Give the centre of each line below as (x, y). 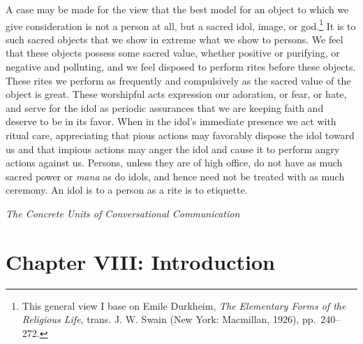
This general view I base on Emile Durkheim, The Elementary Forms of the (184, 305)
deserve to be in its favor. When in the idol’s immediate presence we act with (171, 121)
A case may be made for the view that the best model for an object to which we (177, 9)
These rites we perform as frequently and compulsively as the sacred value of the (178, 80)
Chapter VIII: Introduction (140, 261)
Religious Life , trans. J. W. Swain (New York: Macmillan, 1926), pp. (169, 319)
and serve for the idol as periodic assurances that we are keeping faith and (165, 107)
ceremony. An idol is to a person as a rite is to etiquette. (127, 190)
